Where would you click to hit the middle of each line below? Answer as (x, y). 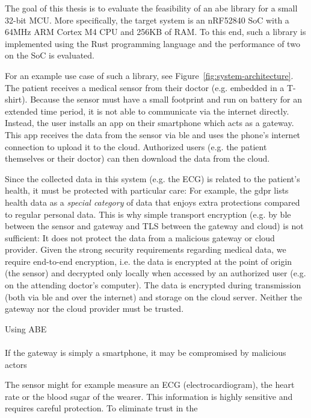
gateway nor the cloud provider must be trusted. (94, 309)
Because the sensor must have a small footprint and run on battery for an (166, 99)
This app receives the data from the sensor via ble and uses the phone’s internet (153, 134)
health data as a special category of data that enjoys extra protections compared (152, 202)
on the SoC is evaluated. (50, 55)
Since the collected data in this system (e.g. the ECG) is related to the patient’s (152, 178)
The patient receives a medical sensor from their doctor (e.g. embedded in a (145, 87)
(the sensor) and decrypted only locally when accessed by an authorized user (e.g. (155, 273)
